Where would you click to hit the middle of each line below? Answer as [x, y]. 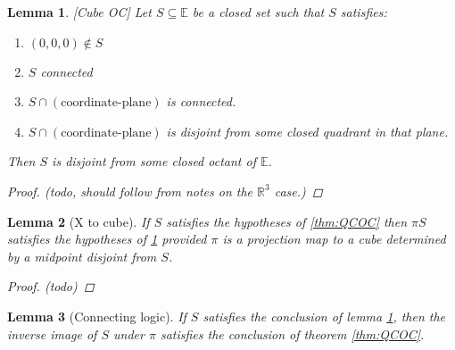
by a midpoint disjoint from [82, 256]
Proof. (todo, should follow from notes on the [130, 191]
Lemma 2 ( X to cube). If [79, 221]
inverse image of [52, 333]
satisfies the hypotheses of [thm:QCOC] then [287, 221]
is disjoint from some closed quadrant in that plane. [307, 131]
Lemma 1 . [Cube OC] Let [79, 12]
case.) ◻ [298, 191]
